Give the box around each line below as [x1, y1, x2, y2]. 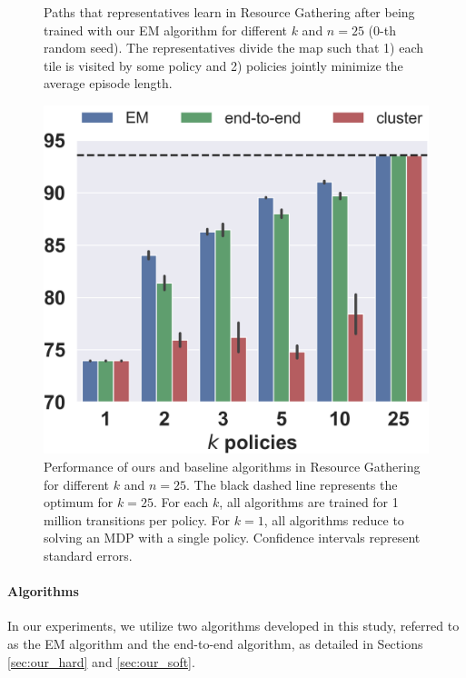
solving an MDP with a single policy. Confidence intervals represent [44, 528, 421, 547]
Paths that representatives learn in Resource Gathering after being [44, 3, 415, 21]
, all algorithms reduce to [263, 510, 404, 529]
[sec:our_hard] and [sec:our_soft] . [7, 652, 195, 671]
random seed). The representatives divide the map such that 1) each [44, 38, 424, 57]
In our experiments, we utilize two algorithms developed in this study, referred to [7, 616, 460, 635]
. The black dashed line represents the [185, 474, 398, 494]
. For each [153, 493, 209, 512]
